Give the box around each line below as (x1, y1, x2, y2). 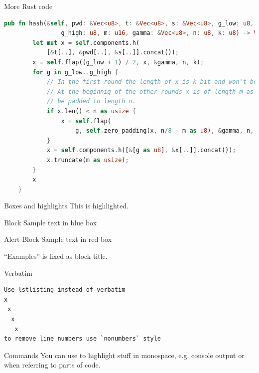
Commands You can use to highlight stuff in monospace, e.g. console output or (4, 350, 245, 360)
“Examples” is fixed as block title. (4, 251, 108, 261)
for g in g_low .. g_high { (32, 68, 119, 76)
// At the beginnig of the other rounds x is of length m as (46, 88, 254, 95)
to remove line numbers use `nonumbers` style (4, 335, 161, 343)
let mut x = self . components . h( (32, 39, 140, 46)
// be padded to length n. (46, 98, 136, 105)
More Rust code (4, 1, 53, 11)
